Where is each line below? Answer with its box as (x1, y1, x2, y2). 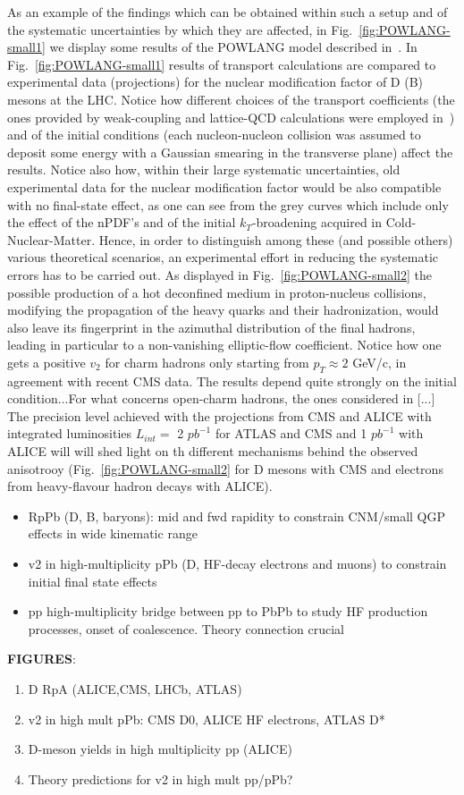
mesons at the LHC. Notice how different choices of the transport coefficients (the (7, 89, 455, 108)
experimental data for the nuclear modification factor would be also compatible (7, 177, 442, 196)
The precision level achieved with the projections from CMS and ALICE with (7, 406, 432, 425)
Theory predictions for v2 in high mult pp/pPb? (28, 769, 293, 788)
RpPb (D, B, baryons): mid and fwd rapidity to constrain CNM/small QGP (28, 506, 445, 525)
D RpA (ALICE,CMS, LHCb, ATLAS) (28, 679, 242, 698)
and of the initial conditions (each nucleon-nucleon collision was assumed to (7, 125, 421, 144)
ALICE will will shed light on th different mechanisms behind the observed (7, 442, 418, 461)
